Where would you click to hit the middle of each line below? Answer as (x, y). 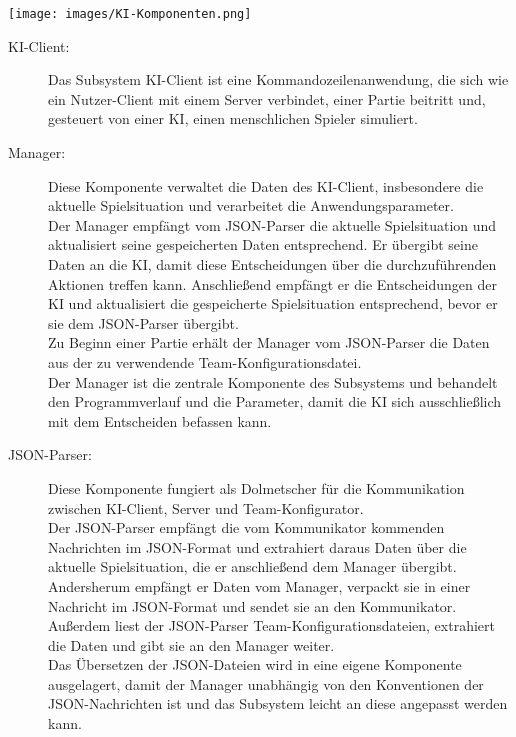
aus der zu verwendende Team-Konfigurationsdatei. (205, 361)
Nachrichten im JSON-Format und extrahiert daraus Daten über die (257, 546)
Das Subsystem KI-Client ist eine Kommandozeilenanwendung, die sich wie (278, 79)
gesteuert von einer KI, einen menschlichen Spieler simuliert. (233, 118)
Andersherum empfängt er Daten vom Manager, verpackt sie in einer (259, 585)
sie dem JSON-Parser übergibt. (143, 322)
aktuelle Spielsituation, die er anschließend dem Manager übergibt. (252, 566)
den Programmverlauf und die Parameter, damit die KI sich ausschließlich (275, 401)
